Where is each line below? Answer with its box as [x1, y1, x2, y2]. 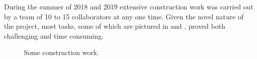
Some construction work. [24, 47, 99, 58]
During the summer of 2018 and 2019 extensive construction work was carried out [4, 1, 254, 11]
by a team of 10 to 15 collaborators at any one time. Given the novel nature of [4, 11, 244, 21]
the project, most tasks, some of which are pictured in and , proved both [4, 21, 225, 31]
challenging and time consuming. [4, 30, 104, 41]
